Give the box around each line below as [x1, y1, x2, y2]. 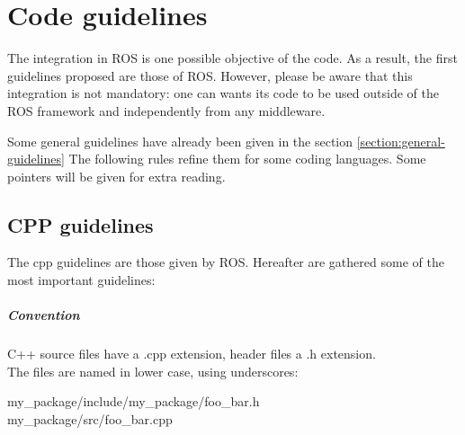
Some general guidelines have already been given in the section [7, 131, 353, 150]
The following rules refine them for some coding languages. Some [68, 149, 426, 168]
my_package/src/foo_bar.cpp [7, 410, 173, 429]
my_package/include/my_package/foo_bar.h [7, 392, 260, 411]
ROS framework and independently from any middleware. [7, 101, 326, 120]
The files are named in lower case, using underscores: [7, 361, 299, 380]
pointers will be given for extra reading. [7, 166, 226, 185]
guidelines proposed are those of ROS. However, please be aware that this [7, 66, 413, 84]
